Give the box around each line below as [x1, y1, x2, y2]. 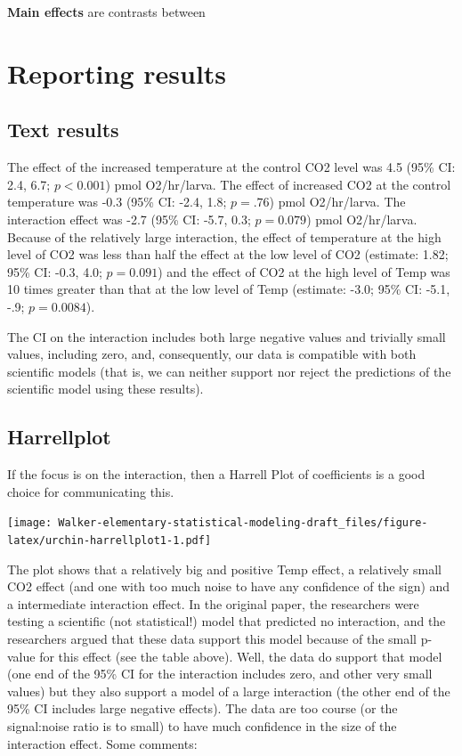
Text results [7, 116, 119, 143]
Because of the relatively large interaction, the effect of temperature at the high [7, 227, 442, 246]
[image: [7, 516, 53, 530]
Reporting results [7, 54, 227, 91]
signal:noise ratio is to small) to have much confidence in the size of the [7, 716, 397, 735]
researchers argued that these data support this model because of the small [7, 629, 417, 647]
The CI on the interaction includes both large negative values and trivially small [7, 327, 446, 345]
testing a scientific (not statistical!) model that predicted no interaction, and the [7, 612, 446, 630]
